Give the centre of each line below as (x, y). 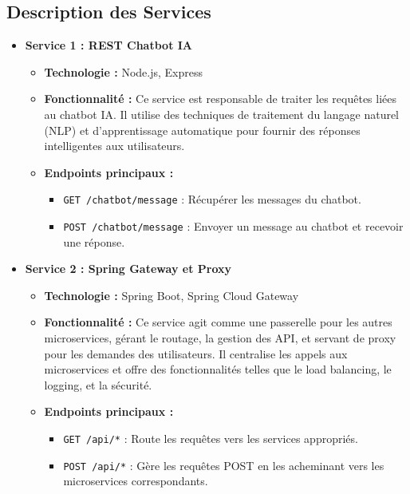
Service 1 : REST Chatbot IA (109, 45)
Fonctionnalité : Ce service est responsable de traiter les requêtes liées (221, 99)
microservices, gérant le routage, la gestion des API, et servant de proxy (220, 338)
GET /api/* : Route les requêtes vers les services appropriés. (211, 439)
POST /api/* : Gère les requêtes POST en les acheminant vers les (224, 465)
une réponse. (94, 241)
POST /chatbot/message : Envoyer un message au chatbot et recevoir (233, 226)
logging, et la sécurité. (98, 384)
